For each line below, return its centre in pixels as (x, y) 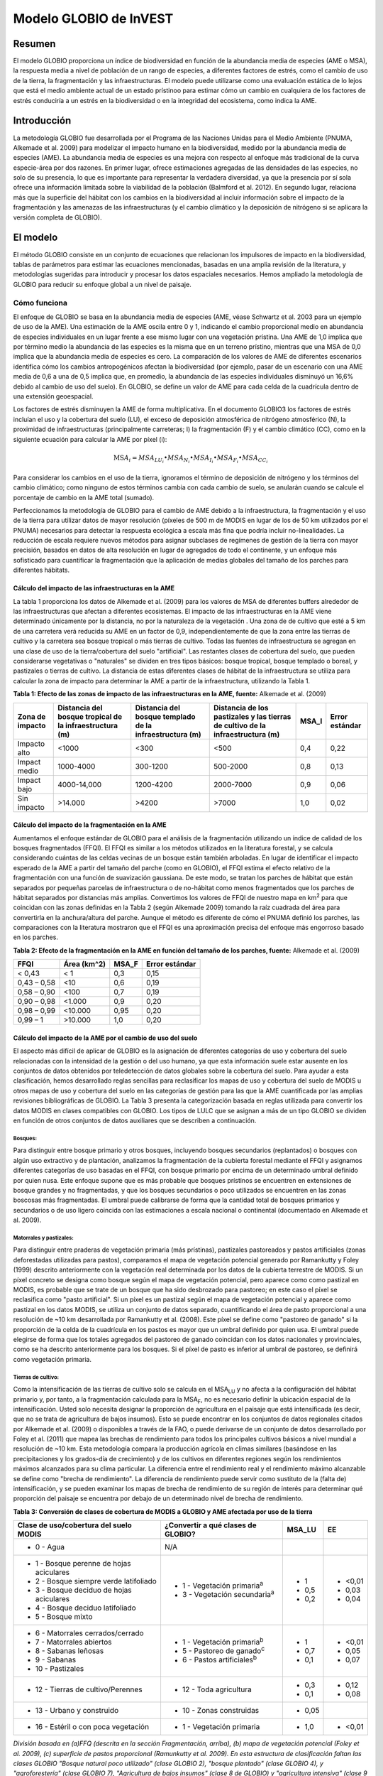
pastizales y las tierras (252, 716)
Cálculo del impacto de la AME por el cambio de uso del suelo (105, 1038)
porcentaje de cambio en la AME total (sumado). (84, 497)
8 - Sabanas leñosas (70, 1651)
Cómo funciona (40, 303)
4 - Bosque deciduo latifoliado (85, 1608)
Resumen (34, 44)
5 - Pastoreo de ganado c (223, 1650)
